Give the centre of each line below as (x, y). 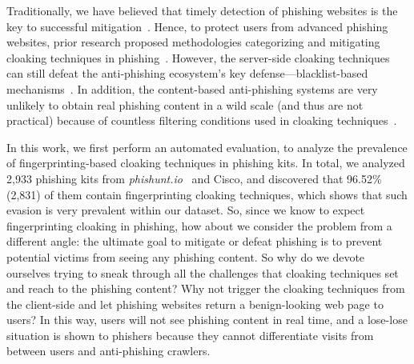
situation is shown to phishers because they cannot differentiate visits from (190, 335)
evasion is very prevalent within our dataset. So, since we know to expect (186, 210)
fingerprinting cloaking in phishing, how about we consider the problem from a (199, 225)
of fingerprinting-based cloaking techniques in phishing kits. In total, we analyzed (206, 163)
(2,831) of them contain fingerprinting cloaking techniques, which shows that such (207, 194)
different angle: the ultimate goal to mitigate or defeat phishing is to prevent (195, 241)
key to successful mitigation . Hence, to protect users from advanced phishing (197, 26)
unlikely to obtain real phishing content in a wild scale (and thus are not (185, 104)
